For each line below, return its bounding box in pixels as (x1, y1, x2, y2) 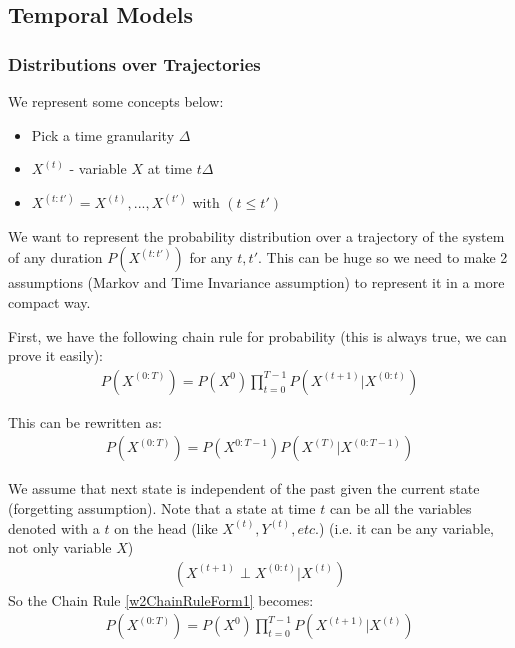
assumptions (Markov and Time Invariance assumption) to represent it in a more (8, 272, 505, 293)
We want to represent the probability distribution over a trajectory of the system (8, 225, 505, 246)
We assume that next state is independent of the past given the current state (8, 478, 480, 499)
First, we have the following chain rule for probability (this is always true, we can (8, 325, 507, 346)
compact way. (8, 292, 91, 312)
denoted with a (8, 517, 100, 538)
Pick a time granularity (31, 124, 175, 145)
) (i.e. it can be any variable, (318, 517, 495, 538)
